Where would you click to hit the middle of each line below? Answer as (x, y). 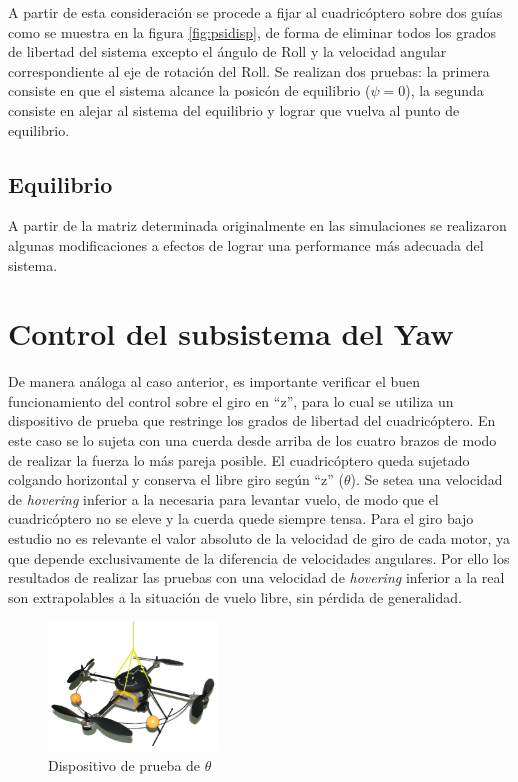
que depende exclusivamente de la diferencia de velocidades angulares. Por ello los (259, 557)
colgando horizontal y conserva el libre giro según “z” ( (176, 479)
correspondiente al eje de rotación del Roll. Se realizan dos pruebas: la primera (249, 70)
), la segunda (444, 90)
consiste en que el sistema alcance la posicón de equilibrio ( (189, 90)
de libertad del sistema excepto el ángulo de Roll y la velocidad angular (227, 51)
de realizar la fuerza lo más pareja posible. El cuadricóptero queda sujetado (239, 459)
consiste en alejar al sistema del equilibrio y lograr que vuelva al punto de (234, 109)
